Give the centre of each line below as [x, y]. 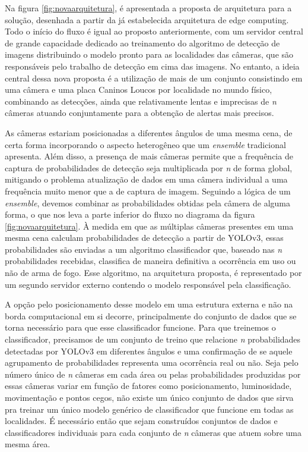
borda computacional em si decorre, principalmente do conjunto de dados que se [151, 316]
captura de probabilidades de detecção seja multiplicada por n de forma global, [149, 167]
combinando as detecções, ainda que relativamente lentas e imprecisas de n [141, 101]
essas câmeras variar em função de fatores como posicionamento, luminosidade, [148, 386]
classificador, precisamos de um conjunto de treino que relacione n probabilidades [153, 339]
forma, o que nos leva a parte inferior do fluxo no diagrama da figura [130, 214]
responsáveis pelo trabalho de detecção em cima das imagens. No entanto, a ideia [152, 66]
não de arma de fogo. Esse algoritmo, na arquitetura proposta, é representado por [153, 273]
